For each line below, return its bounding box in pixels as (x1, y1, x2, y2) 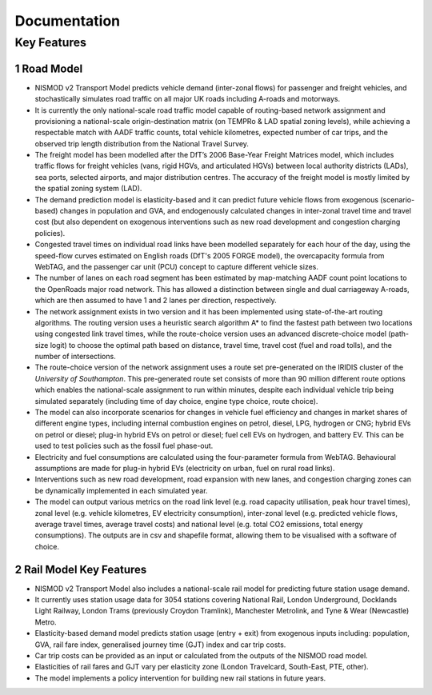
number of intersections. (34, 352, 116, 361)
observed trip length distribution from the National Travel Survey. (34, 138, 250, 148)
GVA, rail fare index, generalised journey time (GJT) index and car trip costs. (34, 640, 286, 649)
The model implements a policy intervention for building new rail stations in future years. (34, 673, 326, 683)
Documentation (14, 12, 121, 30)
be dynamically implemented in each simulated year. (34, 485, 208, 495)
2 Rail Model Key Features (14, 562, 147, 576)
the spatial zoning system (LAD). (34, 184, 142, 194)
